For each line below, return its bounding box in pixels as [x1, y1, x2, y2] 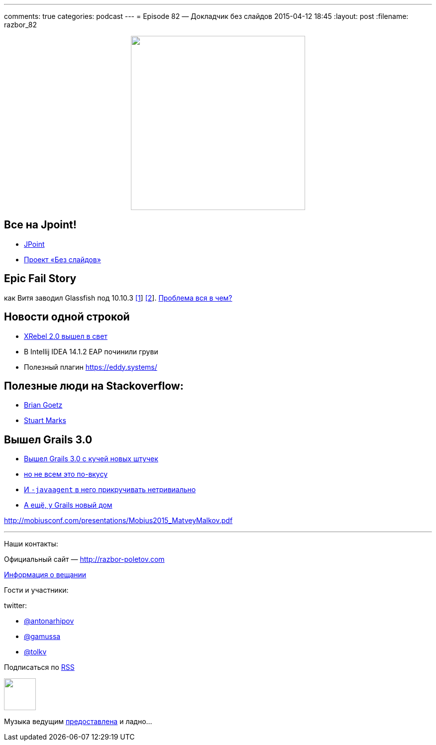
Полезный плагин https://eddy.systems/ [24, 362, 157, 371]
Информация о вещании [4, 570, 87, 579]
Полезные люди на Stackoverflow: [4, 379, 184, 392]
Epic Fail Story [4, 272, 77, 285]
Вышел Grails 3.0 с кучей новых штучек [24, 454, 158, 463]
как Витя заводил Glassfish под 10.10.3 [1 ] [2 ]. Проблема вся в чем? [4, 293, 232, 302]
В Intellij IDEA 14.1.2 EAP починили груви [24, 347, 158, 356]
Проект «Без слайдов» [24, 255, 101, 264]
